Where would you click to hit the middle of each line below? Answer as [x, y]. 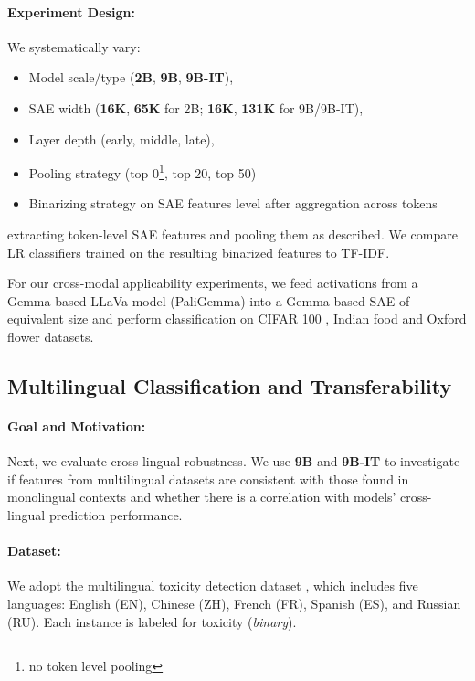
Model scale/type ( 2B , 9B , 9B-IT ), [131, 77]
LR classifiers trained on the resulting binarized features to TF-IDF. [199, 252]
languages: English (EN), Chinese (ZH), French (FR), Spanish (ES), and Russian [234, 603]
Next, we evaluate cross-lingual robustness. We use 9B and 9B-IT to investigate [234, 461]
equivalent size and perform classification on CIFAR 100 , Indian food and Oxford [237, 319]
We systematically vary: [74, 46]
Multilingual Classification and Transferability [230, 385]
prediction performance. [116, 514]
